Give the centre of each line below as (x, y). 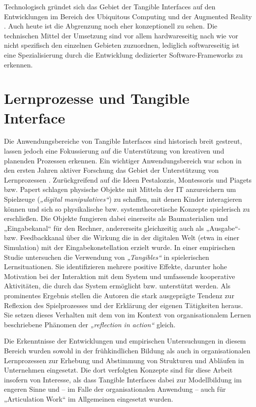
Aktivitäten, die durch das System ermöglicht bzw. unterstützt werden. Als (117, 286)
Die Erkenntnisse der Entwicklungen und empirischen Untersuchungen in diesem (125, 341)
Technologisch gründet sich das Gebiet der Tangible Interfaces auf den (110, 6)
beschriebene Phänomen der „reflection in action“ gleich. (90, 324)
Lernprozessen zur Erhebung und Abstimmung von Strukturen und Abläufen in (124, 360)
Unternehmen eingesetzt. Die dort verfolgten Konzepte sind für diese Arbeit (118, 370)
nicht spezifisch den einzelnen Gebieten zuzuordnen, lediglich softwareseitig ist (122, 45)
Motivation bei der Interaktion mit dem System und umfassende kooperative (120, 276)
